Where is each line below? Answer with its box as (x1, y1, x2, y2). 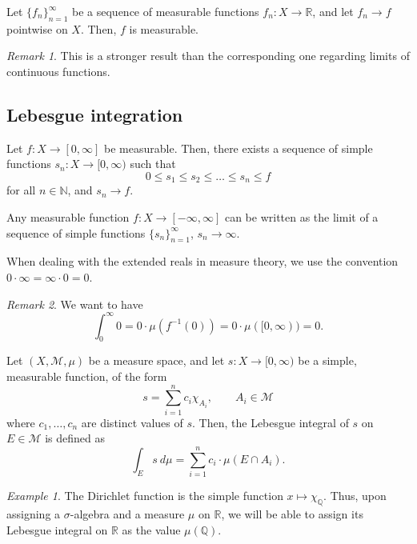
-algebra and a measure (70, 505, 185, 522)
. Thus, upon (323, 487, 387, 504)
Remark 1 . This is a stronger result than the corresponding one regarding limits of (6, 47, 410, 64)
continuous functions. (6, 62, 110, 79)
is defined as (45, 430, 106, 446)
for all (6, 182, 36, 198)
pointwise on (6, 20, 68, 37)
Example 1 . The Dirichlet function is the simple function (6, 487, 283, 504)
